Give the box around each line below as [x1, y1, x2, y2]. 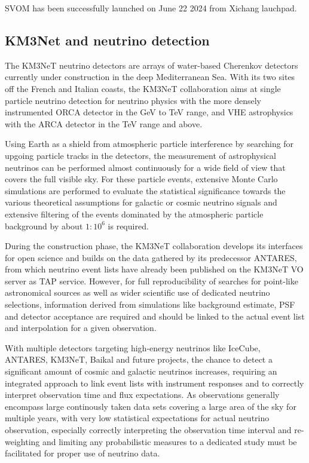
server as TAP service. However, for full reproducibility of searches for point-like [5, 274, 298, 287]
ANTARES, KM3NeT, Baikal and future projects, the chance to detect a [5, 353, 273, 366]
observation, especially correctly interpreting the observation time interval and [5, 424, 292, 436]
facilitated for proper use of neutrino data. [5, 447, 160, 459]
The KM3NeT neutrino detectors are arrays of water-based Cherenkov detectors [5, 59, 298, 71]
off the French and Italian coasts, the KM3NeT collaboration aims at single [5, 82, 281, 94]
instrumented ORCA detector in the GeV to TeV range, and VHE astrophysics [5, 106, 293, 118]
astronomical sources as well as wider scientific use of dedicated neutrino [5, 286, 270, 299]
